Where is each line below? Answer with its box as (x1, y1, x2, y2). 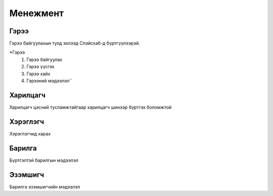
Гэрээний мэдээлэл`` (26, 78, 73, 84)
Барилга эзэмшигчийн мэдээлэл (9, 183, 80, 189)
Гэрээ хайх (26, 71, 51, 77)
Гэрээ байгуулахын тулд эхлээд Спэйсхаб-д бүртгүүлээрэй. (9, 40, 140, 46)
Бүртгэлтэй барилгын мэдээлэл (9, 157, 78, 163)
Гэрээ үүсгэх (26, 64, 55, 70)
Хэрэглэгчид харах (9, 130, 51, 136)
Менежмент (9, 8, 64, 19)
